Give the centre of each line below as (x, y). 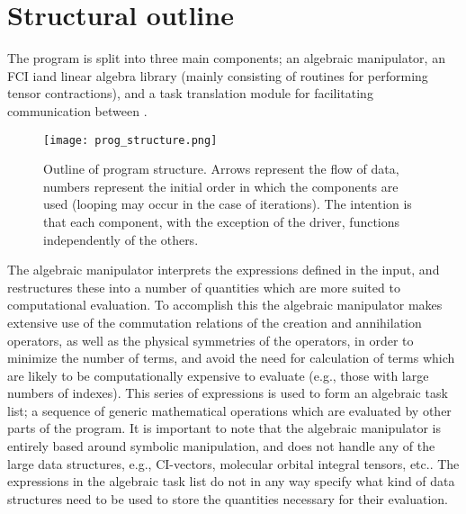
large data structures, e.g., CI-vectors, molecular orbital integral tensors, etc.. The (233, 463)
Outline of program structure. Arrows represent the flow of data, (221, 169)
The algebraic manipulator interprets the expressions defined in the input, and (224, 270)
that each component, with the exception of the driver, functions (222, 221)
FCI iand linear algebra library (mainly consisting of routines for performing (218, 75)
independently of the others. (121, 239)
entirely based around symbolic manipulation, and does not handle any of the (221, 446)
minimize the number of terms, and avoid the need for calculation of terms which (231, 358)
